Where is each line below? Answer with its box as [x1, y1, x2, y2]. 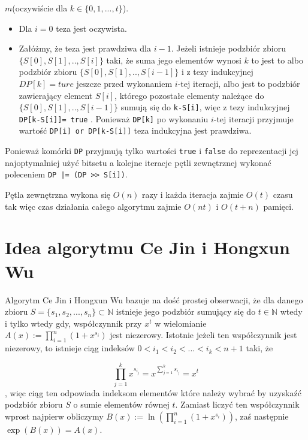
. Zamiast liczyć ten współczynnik [175, 398, 300, 411]
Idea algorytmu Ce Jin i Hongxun [5, 235, 291, 260]
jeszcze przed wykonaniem [76, 77, 173, 89]
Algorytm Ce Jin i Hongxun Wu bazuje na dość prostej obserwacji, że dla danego [5, 293, 303, 306]
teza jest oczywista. [56, 22, 127, 34]
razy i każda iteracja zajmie [141, 188, 244, 201]
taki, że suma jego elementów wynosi [106, 53, 241, 66]
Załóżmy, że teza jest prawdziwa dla [19, 42, 152, 55]
